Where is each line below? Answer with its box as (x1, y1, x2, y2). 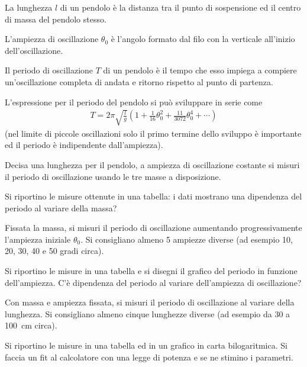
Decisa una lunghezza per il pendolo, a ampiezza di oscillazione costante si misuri (5, 158, 300, 170)
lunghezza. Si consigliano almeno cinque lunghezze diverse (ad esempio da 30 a (5, 307, 290, 320)
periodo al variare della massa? (5, 201, 117, 214)
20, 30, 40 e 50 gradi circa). (5, 244, 104, 257)
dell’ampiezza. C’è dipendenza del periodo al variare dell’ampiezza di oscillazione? (5, 276, 302, 288)
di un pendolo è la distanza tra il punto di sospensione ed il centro (60, 1, 301, 13)
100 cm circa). (5, 319, 57, 331)
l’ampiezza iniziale (5, 233, 71, 245)
